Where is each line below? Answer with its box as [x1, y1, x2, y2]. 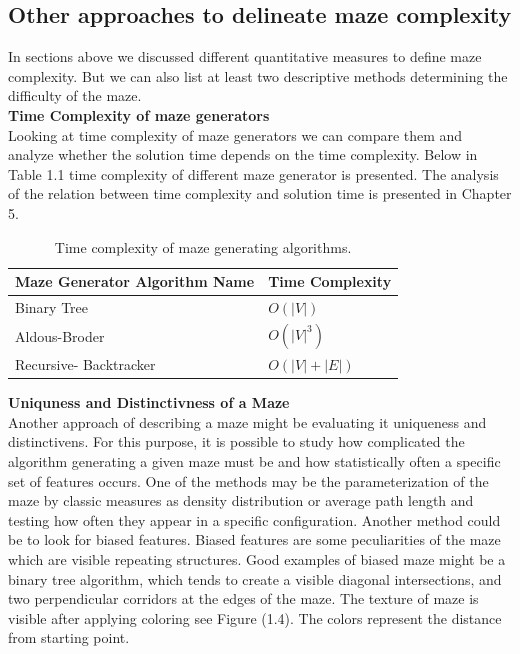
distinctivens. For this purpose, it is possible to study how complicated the [8, 431, 465, 452]
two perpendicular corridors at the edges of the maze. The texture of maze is [8, 588, 479, 609]
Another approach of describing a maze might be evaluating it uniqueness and [8, 411, 487, 432]
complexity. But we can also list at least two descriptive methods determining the [8, 65, 508, 86]
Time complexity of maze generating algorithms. [54, 236, 352, 257]
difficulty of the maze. [8, 85, 142, 106]
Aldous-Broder [15, 325, 105, 346]
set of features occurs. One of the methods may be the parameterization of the [8, 470, 489, 491]
